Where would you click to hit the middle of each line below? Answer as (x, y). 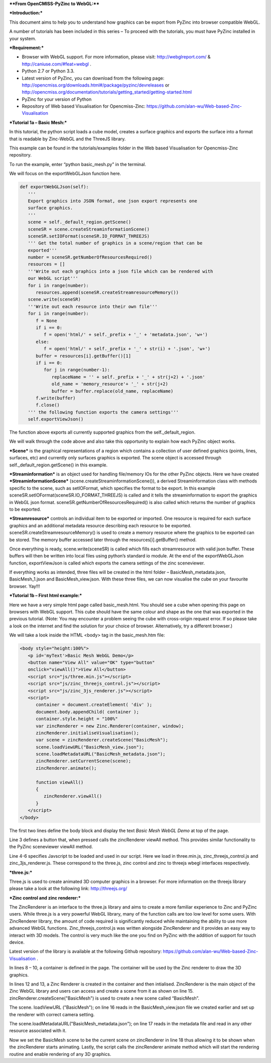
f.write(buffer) (56, 398)
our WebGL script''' (53, 278)
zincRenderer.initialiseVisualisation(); (87, 733)
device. (17, 942)
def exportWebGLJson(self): (54, 187)
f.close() (48, 405)
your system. (23, 38)
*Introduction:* (26, 13)
